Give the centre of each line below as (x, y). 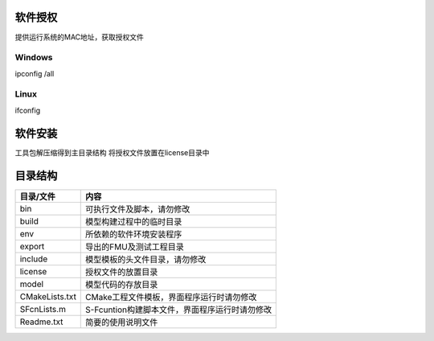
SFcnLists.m (43, 309)
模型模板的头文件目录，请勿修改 (146, 259)
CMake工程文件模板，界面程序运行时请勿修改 (171, 297)
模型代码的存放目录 (122, 284)
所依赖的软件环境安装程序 (134, 234)
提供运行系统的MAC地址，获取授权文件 (80, 37)
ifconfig (27, 110)
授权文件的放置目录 (122, 272)
